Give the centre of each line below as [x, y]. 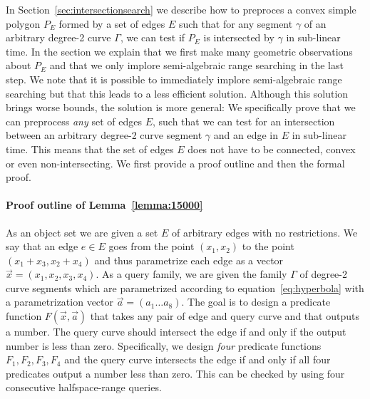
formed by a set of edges [112, 23]
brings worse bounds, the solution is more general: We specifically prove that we [181, 107]
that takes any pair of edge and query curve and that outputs [225, 316]
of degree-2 [323, 274]
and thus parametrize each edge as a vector [189, 260]
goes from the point [151, 246]
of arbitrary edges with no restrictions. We [264, 232]
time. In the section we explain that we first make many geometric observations [179, 51]
